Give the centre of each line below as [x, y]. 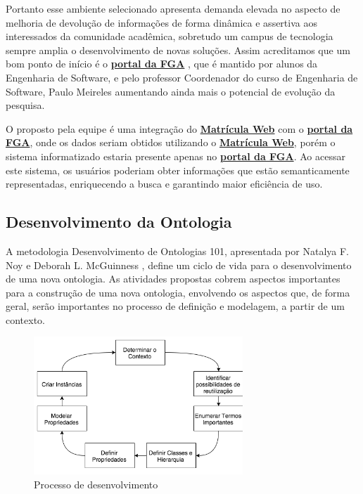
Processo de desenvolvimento [96, 484]
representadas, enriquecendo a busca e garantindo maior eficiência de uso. [164, 184]
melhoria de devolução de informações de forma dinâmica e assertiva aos [161, 22]
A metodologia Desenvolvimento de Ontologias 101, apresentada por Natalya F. [177, 251]
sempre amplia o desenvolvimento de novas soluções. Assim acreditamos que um [178, 50]
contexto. [25, 319]
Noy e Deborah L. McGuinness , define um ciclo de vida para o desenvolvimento [179, 265]
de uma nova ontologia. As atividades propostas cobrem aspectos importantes [173, 279]
